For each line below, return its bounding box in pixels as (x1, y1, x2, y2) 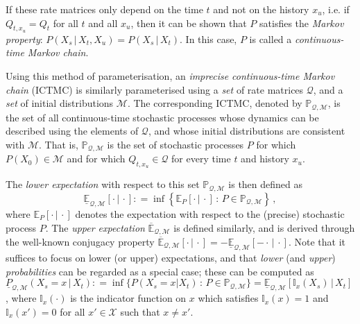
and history (241, 151, 289, 166)
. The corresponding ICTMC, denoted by (127, 96, 302, 110)
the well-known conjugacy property (6, 234, 155, 248)
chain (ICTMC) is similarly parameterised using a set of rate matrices (6, 82, 304, 96)
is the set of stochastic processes (107, 137, 244, 151)
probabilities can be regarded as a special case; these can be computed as (6, 264, 314, 278)
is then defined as (228, 177, 303, 191)
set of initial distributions (6, 96, 114, 110)
